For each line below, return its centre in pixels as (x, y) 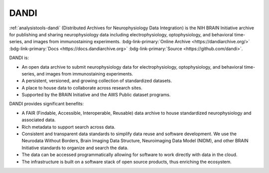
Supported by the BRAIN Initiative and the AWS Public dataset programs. (96, 95)
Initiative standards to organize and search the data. (75, 148)
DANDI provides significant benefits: (47, 104)
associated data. (39, 120)
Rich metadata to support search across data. (68, 127)
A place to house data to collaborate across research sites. (82, 87)
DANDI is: (19, 58)
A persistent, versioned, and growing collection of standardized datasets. (97, 81)
